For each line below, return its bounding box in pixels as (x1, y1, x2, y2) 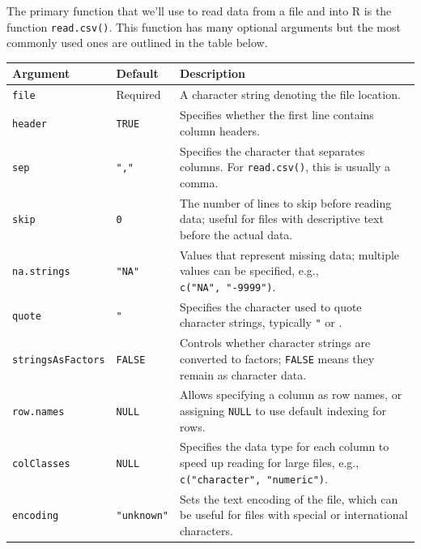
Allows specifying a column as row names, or (179, 386, 402, 403)
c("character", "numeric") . (179, 470, 328, 487)
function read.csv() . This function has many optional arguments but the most (6, 18, 401, 35)
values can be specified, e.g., (179, 262, 319, 279)
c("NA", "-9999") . (179, 277, 276, 294)
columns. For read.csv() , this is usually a (179, 158, 390, 175)
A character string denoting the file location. (179, 86, 401, 103)
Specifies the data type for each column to (179, 438, 389, 455)
